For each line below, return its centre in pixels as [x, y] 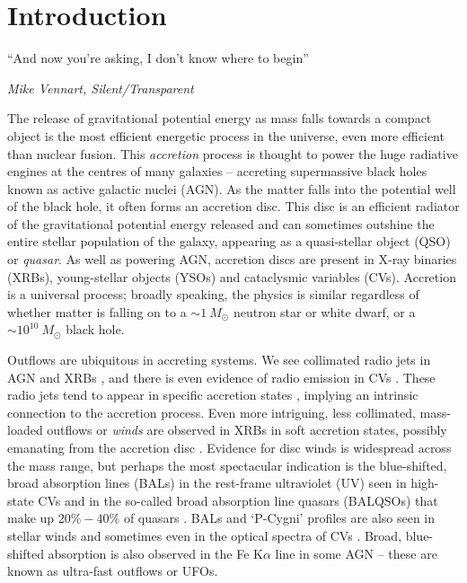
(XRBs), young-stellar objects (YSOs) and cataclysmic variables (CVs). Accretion [232, 276]
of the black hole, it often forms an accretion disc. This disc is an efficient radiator [233, 206]
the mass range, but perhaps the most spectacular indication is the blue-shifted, [227, 465]
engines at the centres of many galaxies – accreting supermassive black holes [217, 171]
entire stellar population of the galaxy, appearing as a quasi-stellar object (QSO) [229, 241]
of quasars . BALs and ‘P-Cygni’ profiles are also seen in [279, 518]
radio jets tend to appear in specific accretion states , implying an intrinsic [213, 395]
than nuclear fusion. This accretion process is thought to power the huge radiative [233, 153]
